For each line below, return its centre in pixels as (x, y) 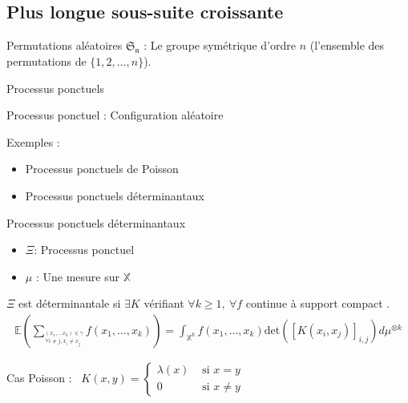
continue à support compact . (318, 303)
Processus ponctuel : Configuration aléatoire (115, 115)
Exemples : (33, 141)
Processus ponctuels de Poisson (102, 169)
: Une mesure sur (77, 276)
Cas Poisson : (39, 377)
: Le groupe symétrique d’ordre (220, 45)
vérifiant (164, 303)
